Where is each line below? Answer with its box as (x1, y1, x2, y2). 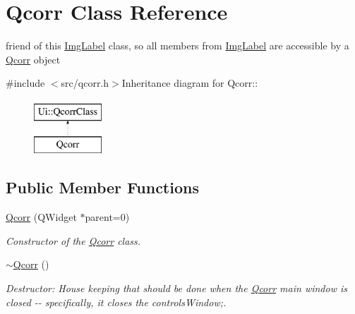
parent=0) (85, 210, 130, 224)
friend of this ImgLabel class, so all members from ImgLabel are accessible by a (6, 38, 349, 53)
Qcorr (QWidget (6, 210, 77, 224)
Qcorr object (6, 52, 61, 66)
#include (6, 76, 45, 90)
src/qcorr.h (61, 76, 109, 90)
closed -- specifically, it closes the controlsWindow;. (6, 294, 227, 309)
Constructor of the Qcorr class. (6, 233, 141, 248)
